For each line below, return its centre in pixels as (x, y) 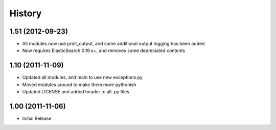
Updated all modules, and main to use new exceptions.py (83, 77)
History (26, 13)
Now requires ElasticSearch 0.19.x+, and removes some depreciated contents (104, 50)
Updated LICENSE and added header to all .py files (76, 92)
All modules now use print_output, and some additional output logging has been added (113, 44)
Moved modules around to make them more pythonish (79, 85)
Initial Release (37, 119)
